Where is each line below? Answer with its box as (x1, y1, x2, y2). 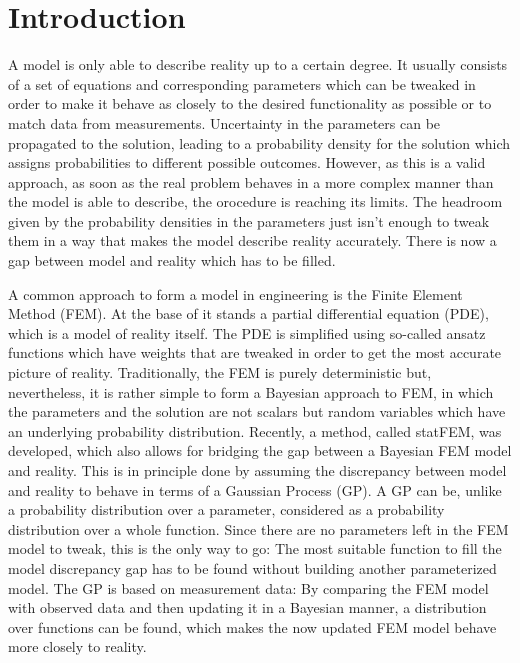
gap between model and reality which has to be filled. (8, 250, 336, 271)
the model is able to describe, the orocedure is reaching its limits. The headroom (8, 191, 503, 212)
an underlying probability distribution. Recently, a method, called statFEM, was (8, 420, 502, 441)
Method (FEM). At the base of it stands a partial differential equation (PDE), (8, 303, 489, 324)
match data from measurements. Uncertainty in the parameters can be (8, 112, 441, 133)
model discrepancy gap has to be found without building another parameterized (8, 557, 497, 578)
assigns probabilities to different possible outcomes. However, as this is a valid (8, 152, 486, 173)
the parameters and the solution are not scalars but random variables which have (8, 401, 506, 422)
